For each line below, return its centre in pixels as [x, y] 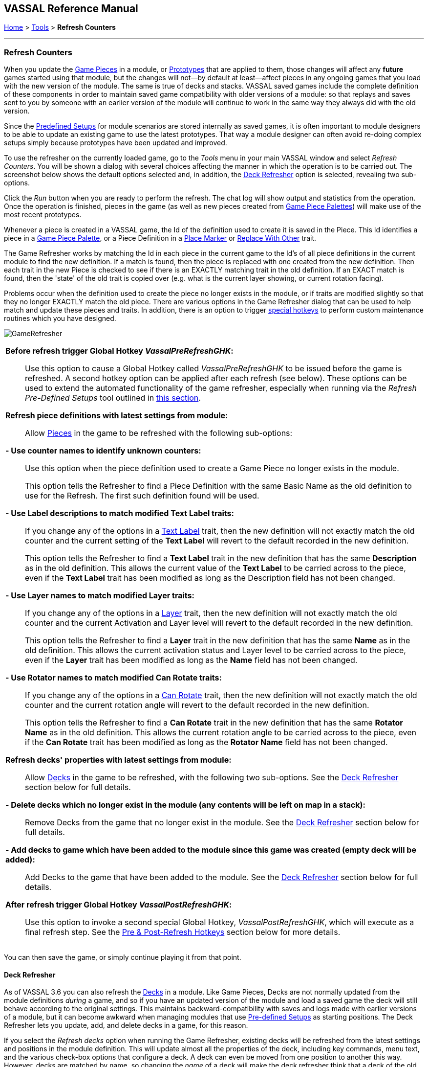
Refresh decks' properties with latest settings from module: [118, 760]
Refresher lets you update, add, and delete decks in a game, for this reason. [126, 1025]
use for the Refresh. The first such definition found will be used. [142, 496]
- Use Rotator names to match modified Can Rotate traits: [114, 678]
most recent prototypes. [43, 215]
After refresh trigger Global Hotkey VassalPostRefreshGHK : [119, 905]
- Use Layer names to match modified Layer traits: [100, 596]
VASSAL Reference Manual [71, 9]
